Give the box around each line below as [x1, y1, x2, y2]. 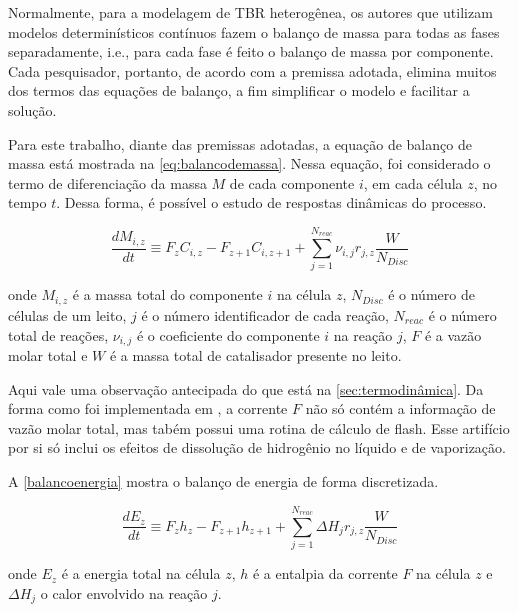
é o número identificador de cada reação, [141, 304, 389, 325]
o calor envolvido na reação [40, 582, 208, 603]
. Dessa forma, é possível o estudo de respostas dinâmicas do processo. [56, 192, 487, 213]
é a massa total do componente [72, 284, 263, 305]
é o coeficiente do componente [136, 324, 320, 345]
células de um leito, [8, 304, 127, 325]
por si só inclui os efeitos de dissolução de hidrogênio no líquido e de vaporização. [8, 437, 506, 458]
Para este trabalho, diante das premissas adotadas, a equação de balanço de [8, 133, 472, 154]
